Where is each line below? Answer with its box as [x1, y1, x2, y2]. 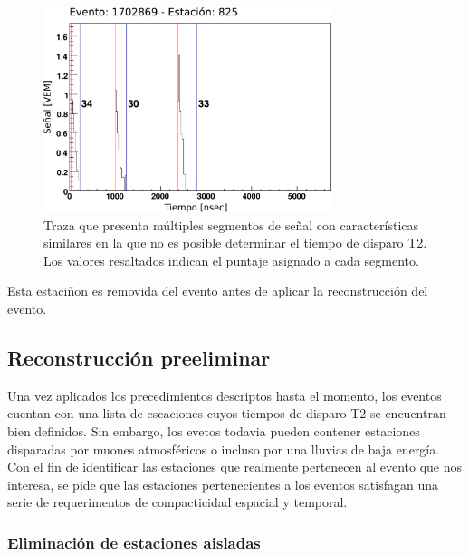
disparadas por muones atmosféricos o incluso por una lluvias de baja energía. [7, 439, 440, 458]
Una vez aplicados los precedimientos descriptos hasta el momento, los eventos [7, 385, 442, 405]
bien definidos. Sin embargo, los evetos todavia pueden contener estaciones [7, 422, 420, 441]
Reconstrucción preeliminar [7, 344, 271, 372]
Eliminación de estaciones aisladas [7, 531, 261, 553]
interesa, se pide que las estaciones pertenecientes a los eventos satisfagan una [7, 474, 438, 493]
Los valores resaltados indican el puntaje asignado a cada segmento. [43, 250, 419, 269]
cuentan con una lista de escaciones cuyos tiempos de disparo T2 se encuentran [7, 404, 446, 423]
